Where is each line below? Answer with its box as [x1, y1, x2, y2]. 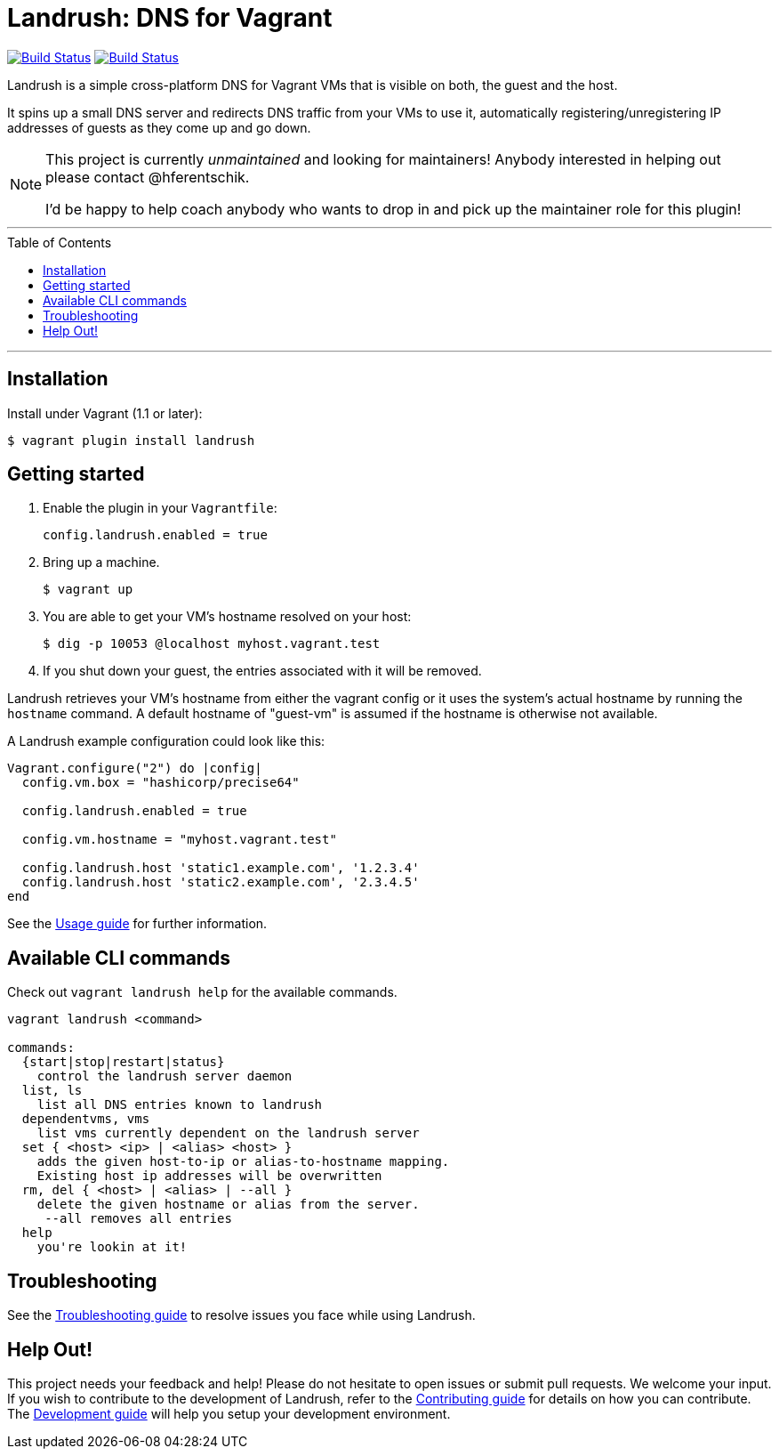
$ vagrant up [43, 582, 133, 597]
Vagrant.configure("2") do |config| [7, 761, 262, 776]
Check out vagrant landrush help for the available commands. [7, 984, 398, 1000]
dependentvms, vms [21, 1112, 150, 1127]
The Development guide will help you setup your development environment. [7, 1405, 451, 1421]
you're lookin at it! [36, 1240, 188, 1255]
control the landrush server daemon [36, 1069, 293, 1084]
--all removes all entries [44, 1211, 232, 1226]
